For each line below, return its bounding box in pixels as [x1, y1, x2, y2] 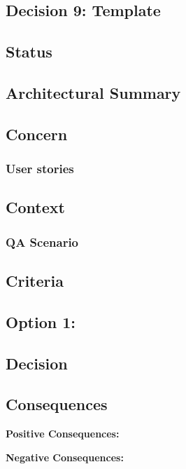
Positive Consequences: [6, 426, 120, 441]
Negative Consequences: [6, 449, 124, 464]
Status [6, 41, 52, 62]
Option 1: [6, 311, 76, 332]
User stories [6, 160, 74, 177]
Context [6, 196, 65, 218]
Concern [6, 123, 68, 144]
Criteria [6, 269, 64, 291]
